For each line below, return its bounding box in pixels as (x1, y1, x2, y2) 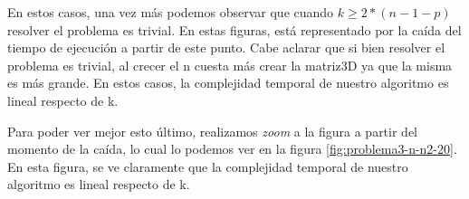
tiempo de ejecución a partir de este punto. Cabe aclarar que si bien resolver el (7, 38, 445, 57)
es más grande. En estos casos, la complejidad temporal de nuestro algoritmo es (7, 73, 449, 92)
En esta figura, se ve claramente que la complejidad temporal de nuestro (7, 156, 408, 175)
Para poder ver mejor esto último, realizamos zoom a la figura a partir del (7, 121, 418, 140)
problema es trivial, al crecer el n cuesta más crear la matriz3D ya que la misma (7, 55, 453, 74)
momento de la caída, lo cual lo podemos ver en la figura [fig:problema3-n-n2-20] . (7, 139, 457, 158)
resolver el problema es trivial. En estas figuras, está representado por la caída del (7, 20, 462, 39)
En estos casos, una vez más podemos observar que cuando (7, 3, 334, 21)
